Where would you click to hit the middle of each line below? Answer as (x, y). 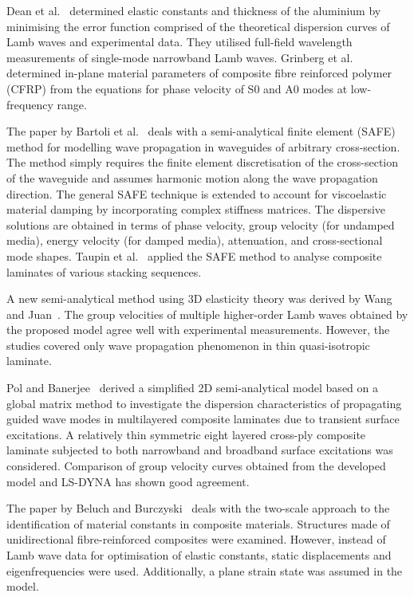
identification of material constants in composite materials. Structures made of (198, 523)
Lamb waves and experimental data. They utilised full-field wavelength (179, 42)
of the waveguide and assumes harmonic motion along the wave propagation (192, 177)
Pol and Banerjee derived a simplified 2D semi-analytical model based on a (192, 388)
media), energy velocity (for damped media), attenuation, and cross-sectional (195, 240)
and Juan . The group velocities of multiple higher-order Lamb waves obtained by (207, 314)
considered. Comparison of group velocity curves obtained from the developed (196, 466)
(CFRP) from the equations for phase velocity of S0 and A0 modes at (177, 88)
